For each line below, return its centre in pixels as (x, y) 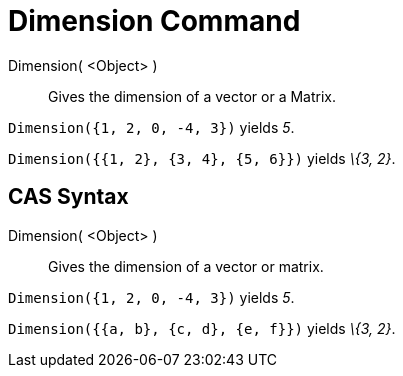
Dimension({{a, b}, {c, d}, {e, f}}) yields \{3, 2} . (202, 328)
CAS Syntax (68, 197)
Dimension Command (154, 21)
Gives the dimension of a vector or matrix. (186, 266)
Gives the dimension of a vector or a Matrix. (192, 96)
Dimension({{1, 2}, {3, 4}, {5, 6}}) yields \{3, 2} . (202, 158)
